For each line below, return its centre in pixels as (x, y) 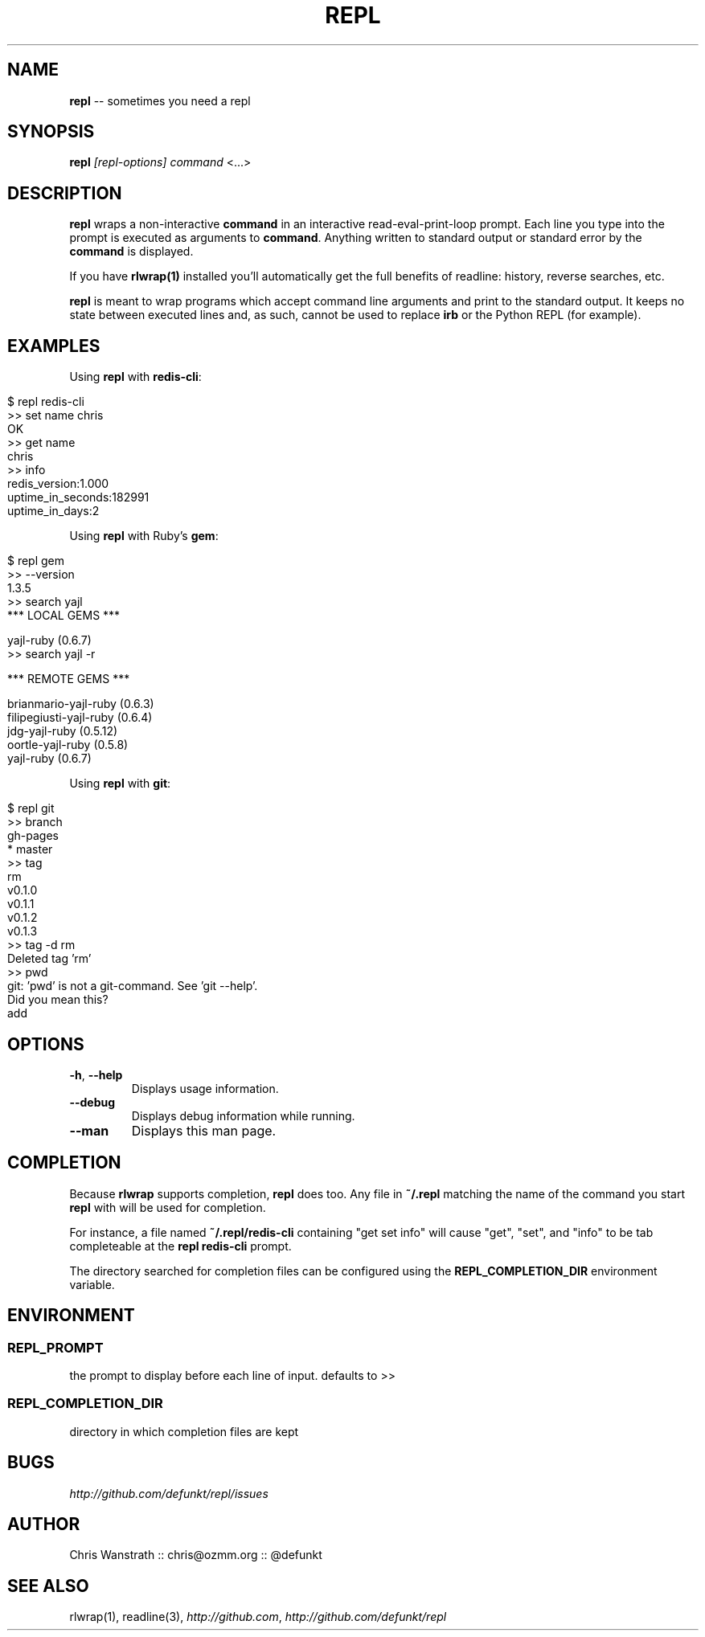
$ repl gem (36, 561)
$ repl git (31, 808)
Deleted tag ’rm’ (49, 959)
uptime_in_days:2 (53, 511)
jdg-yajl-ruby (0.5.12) (63, 731)
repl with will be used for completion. (168, 1207)
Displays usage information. (205, 1088)
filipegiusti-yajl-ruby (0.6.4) (80, 718)
